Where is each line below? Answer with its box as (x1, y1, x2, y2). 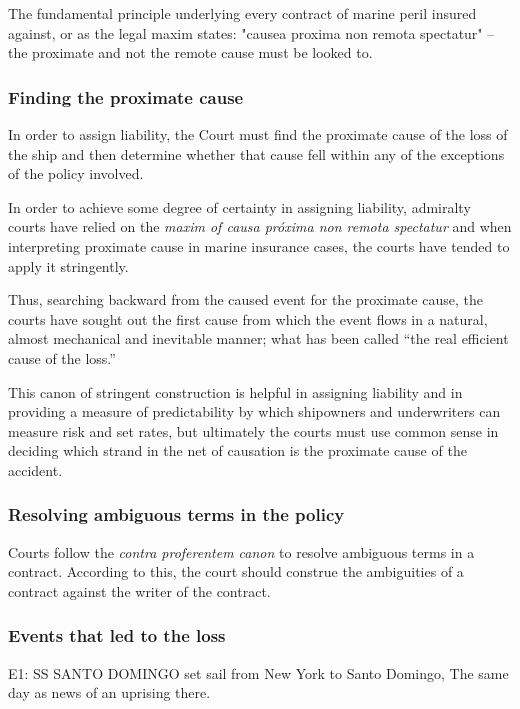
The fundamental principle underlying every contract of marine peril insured (8, 3, 477, 23)
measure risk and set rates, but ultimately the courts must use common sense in (8, 420, 499, 441)
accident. (8, 459, 63, 480)
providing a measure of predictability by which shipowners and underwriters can (8, 401, 501, 422)
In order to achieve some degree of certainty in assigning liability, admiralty (8, 196, 471, 217)
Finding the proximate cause (8, 84, 244, 109)
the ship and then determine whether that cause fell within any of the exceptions (8, 143, 505, 164)
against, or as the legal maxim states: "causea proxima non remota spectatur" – (8, 22, 495, 43)
